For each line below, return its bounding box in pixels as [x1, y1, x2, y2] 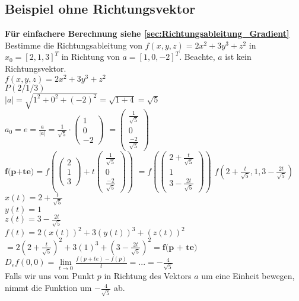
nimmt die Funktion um [5, 281, 92, 294]
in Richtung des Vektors [104, 270, 192, 282]
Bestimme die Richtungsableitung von [5, 39, 142, 51]
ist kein [225, 50, 252, 63]
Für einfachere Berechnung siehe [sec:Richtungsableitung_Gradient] [5, 27, 290, 40]
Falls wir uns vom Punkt [5, 270, 95, 282]
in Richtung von [61, 50, 120, 63]
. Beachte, [179, 50, 215, 63]
